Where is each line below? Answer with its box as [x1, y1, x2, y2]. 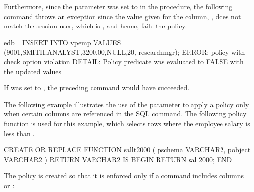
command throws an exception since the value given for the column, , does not [4, 11, 241, 21]
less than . [4, 128, 35, 138]
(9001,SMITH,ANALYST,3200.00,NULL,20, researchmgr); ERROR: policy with [4, 47, 245, 57]
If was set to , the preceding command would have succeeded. [4, 82, 190, 93]
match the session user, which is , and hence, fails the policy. [4, 21, 187, 31]
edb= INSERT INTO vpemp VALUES [4, 37, 121, 47]
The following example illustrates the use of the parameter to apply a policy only [4, 99, 249, 109]
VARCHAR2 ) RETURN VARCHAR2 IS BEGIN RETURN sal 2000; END [4, 154, 232, 164]
